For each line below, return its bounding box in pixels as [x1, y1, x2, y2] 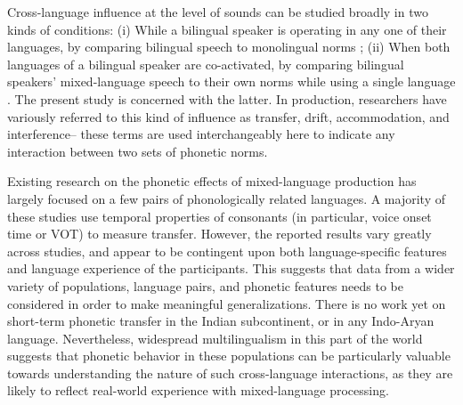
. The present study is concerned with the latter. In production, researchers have [7, 89, 447, 108]
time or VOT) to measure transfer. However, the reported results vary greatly [7, 224, 432, 243]
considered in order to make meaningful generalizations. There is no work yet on [7, 294, 446, 312]
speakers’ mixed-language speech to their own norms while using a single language [7, 72, 456, 91]
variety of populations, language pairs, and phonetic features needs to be [7, 276, 403, 295]
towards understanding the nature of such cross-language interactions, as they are [7, 363, 453, 382]
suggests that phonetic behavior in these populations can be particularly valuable [7, 346, 451, 365]
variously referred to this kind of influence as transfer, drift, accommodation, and [7, 107, 450, 126]
